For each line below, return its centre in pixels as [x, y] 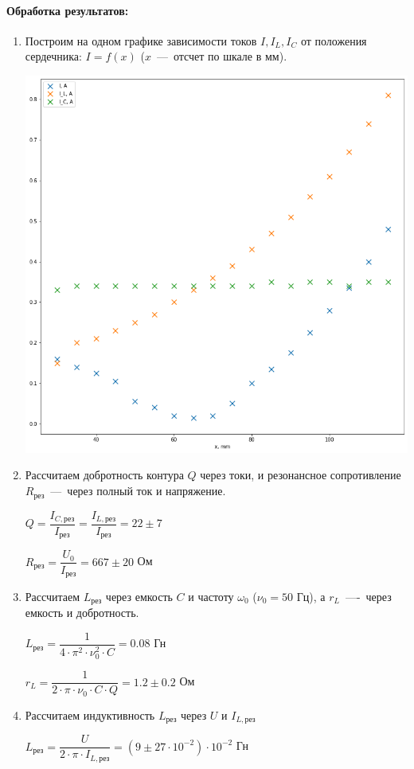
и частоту [211, 596]
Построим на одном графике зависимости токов [141, 40]
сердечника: [53, 56]
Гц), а [311, 596]
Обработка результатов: [68, 10]
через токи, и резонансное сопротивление [301, 475]
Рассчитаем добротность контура [104, 475]
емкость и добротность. [82, 613]
